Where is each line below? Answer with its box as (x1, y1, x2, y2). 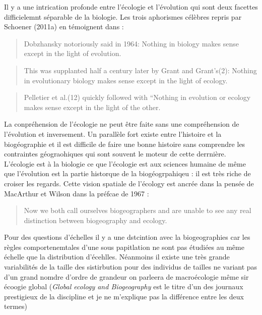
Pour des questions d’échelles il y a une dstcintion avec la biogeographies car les (4, 232, 250, 242)
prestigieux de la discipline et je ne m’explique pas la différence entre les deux (4, 291, 244, 301)
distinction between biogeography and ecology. (24, 215, 167, 225)
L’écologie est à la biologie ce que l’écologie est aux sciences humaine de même (4, 158, 246, 169)
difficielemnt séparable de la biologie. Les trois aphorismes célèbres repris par (4, 11, 242, 22)
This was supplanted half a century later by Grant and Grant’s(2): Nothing (24, 65, 257, 75)
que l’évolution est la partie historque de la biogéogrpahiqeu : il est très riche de (4, 168, 251, 179)
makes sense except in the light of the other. (24, 101, 161, 112)
